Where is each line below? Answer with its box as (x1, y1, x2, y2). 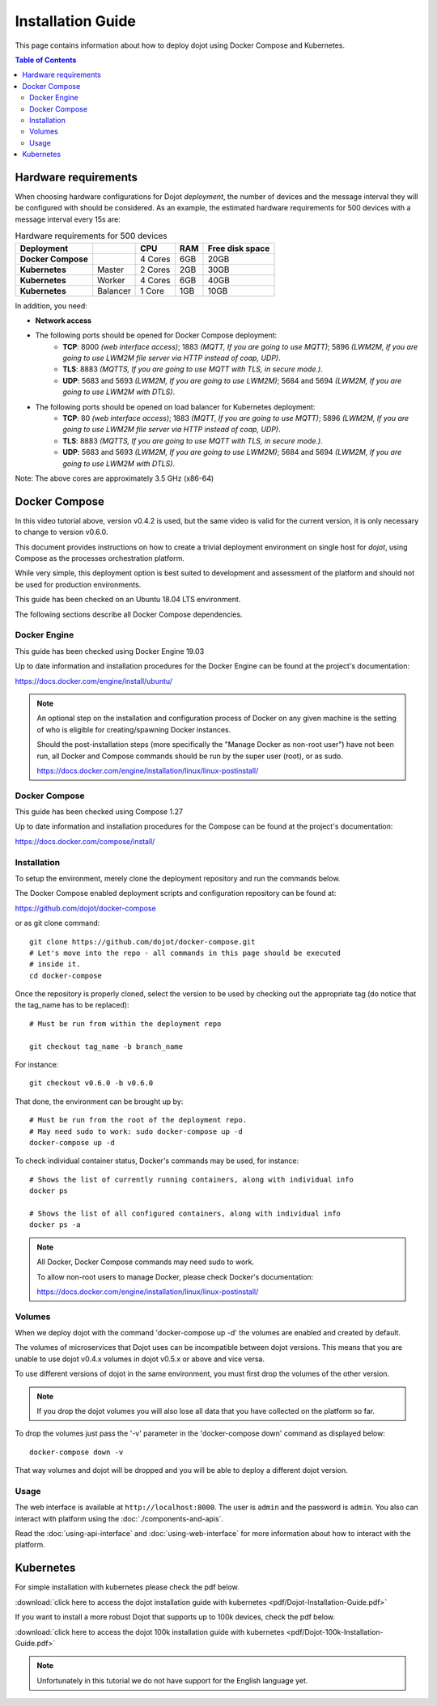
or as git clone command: (15, 919, 100, 928)
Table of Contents (15, 55, 77, 65)
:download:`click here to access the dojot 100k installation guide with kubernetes (15, 1627, 285, 1636)
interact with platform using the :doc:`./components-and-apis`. (15, 1513, 224, 1523)
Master (97, 264, 125, 275)
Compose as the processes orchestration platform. (15, 554, 185, 563)
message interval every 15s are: (15, 214, 121, 224)
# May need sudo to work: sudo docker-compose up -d (29, 1127, 243, 1136)
